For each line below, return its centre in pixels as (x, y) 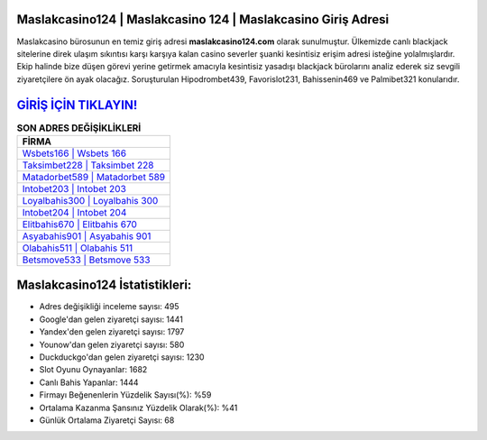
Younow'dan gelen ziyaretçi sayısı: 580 (112, 344)
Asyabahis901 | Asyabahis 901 (87, 236)
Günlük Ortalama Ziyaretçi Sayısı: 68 (107, 420)
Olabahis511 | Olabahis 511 (78, 248)
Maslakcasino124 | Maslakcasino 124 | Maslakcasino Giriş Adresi (203, 19)
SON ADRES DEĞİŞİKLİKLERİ (79, 128)
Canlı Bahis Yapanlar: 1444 (89, 382)
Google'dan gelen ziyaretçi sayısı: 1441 (111, 319)
